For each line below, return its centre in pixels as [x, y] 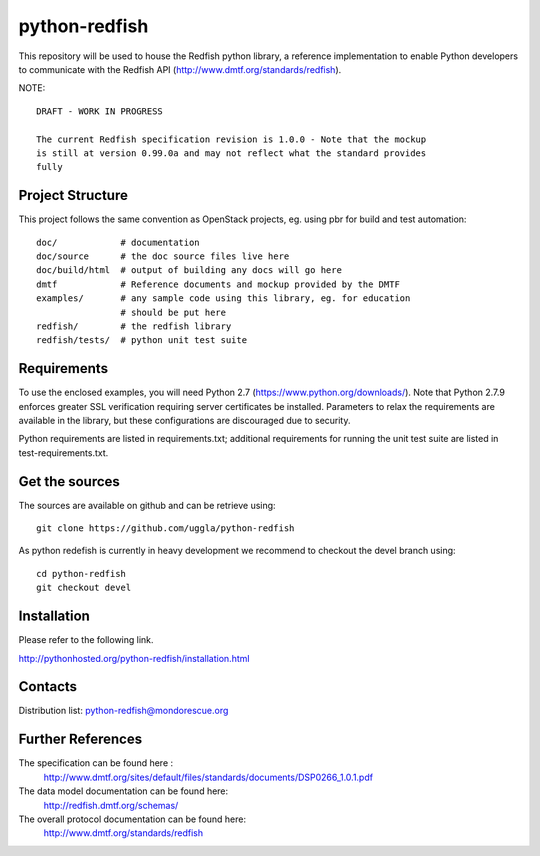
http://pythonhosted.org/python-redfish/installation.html [134, 658]
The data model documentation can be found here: [123, 791]
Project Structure [73, 195]
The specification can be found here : [96, 763]
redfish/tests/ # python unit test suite [142, 340]
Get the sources [69, 481]
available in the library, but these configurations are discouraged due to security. [184, 420]
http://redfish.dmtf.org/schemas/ [111, 805]
